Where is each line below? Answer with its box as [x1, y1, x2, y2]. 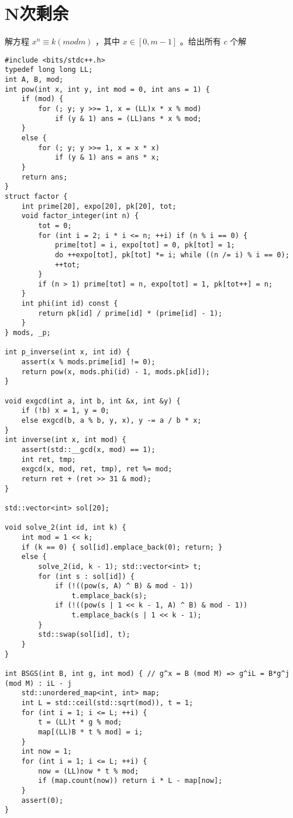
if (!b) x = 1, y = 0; [21, 406, 109, 415]
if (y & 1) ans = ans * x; [54, 153, 160, 162]
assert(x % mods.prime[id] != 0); [21, 358, 156, 367]
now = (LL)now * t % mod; [38, 767, 139, 775]
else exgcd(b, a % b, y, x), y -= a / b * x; [21, 416, 202, 424]
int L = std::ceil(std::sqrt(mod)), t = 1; [21, 699, 194, 707]
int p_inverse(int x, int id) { [5, 348, 130, 357]
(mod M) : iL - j [5, 679, 72, 688]
